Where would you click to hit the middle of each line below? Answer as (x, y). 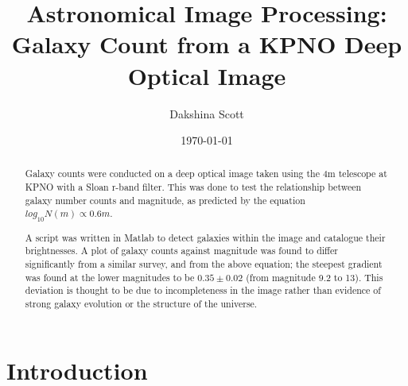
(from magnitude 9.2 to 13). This (315, 277)
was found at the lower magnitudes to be (110, 277)
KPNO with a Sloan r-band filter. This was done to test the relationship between (193, 187)
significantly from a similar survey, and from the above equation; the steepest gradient (204, 264)
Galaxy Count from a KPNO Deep (207, 44)
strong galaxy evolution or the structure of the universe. (141, 303)
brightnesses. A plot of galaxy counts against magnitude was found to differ (181, 251)
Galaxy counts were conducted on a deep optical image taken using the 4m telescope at (206, 174)
